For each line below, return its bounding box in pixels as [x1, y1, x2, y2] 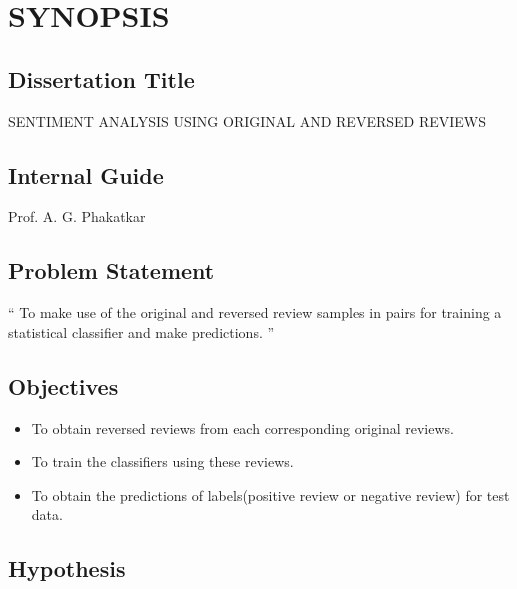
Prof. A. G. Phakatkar [8, 206, 146, 227]
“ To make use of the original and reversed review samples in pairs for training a [8, 302, 502, 323]
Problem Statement [8, 255, 215, 286]
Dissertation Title [8, 63, 195, 94]
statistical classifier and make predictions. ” [8, 321, 275, 342]
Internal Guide [8, 159, 164, 190]
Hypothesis [8, 553, 126, 584]
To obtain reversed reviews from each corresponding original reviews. [31, 417, 454, 438]
